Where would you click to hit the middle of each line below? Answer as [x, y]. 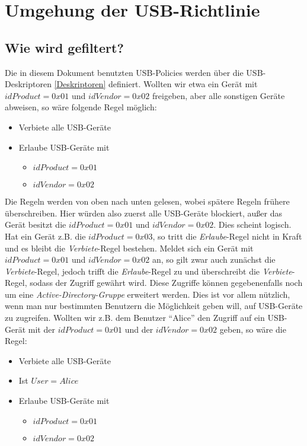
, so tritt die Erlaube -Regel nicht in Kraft [227, 236]
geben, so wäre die [253, 329]
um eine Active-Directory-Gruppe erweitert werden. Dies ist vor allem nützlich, [148, 294]
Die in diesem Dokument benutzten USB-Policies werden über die [124, 72]
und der [139, 329]
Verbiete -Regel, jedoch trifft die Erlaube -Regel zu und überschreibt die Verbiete [148, 271]
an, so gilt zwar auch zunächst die [214, 259]
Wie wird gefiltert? [64, 47]
